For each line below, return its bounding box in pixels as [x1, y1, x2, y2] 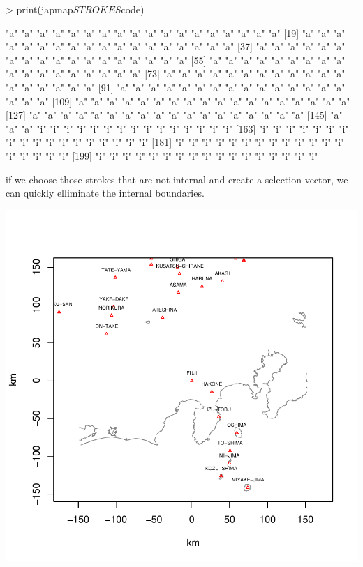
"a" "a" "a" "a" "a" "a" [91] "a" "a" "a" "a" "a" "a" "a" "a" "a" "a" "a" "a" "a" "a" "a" [6, 80, 346, 94]
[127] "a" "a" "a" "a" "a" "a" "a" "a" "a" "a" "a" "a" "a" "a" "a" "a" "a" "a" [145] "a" [6, 107, 343, 122]
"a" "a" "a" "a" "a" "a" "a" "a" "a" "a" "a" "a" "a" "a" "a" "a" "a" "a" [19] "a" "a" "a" [6, 25, 346, 40]
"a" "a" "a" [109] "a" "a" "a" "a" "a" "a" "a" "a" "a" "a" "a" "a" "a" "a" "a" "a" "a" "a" [6, 93, 350, 108]
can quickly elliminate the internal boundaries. [6, 186, 205, 200]
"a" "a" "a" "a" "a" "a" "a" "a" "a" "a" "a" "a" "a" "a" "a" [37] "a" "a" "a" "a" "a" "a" [6, 39, 346, 54]
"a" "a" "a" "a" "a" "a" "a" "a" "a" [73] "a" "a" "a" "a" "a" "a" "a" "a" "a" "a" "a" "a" [6, 66, 346, 81]
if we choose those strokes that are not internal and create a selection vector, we [6, 172, 348, 186]
